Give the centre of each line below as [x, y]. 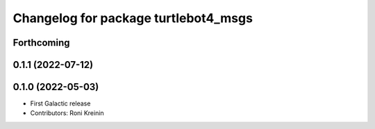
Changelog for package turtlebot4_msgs [133, 18]
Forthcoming [41, 43]
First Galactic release [60, 103]
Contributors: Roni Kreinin [67, 113]
